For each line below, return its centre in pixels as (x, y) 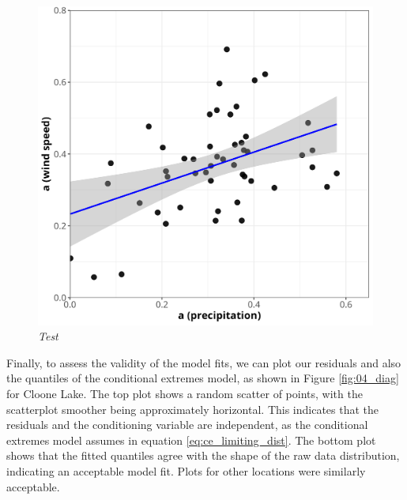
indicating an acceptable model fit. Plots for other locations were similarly (186, 471)
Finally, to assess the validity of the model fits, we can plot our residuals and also (204, 362)
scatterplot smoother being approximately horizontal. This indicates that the (193, 409)
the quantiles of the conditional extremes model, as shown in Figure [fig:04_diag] (203, 378)
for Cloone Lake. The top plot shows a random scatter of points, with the (185, 394)
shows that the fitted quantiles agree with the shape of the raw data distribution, (203, 455)
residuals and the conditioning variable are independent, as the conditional (187, 425)
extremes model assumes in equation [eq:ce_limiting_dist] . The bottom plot (191, 440)
